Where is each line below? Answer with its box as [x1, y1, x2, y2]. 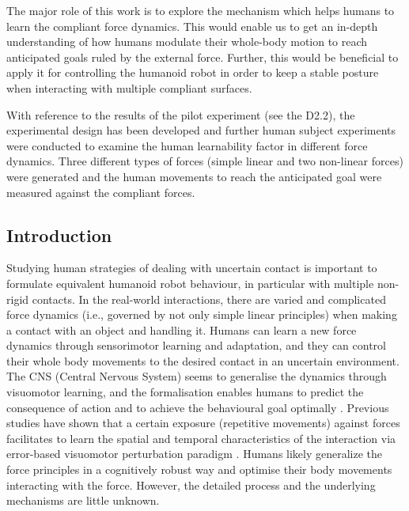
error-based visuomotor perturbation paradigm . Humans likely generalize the [6, 445, 383, 462]
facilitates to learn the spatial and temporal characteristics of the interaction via [6, 430, 396, 446]
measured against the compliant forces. [6, 184, 195, 200]
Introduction [6, 222, 112, 247]
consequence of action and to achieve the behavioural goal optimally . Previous [6, 399, 389, 415]
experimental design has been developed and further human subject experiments [6, 122, 396, 138]
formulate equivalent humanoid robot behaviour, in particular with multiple [6, 274, 374, 291]
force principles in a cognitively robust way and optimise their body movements [6, 461, 392, 478]
